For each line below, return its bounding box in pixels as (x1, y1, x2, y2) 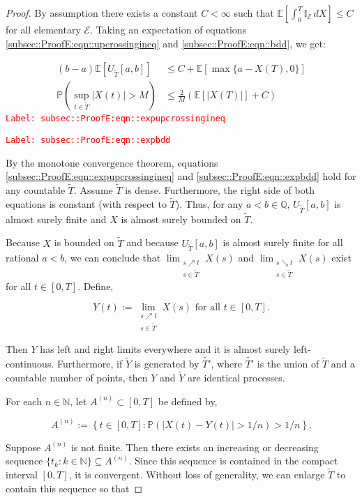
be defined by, (158, 393, 218, 408)
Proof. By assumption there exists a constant (6, 6, 198, 20)
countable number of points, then (6, 370, 148, 384)
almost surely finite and (6, 211, 107, 226)
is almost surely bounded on (121, 211, 241, 226)
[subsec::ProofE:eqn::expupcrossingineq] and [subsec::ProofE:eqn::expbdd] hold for (6, 169, 356, 183)
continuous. (6, 356, 54, 371)
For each (6, 393, 42, 408)
